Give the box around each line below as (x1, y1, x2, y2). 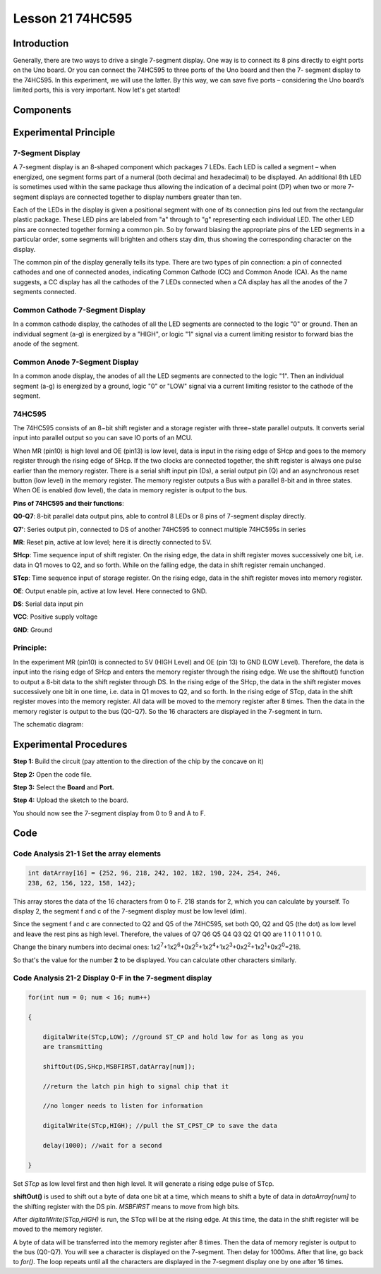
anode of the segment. (13, 339, 80, 348)
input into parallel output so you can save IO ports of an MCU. (13, 434, 193, 442)
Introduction (13, 37, 69, 49)
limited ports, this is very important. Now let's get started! (13, 85, 181, 95)
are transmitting (42, 1043, 103, 1051)
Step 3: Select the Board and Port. (13, 783, 114, 791)
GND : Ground (13, 625, 53, 634)
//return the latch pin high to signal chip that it (42, 1082, 229, 1090)
